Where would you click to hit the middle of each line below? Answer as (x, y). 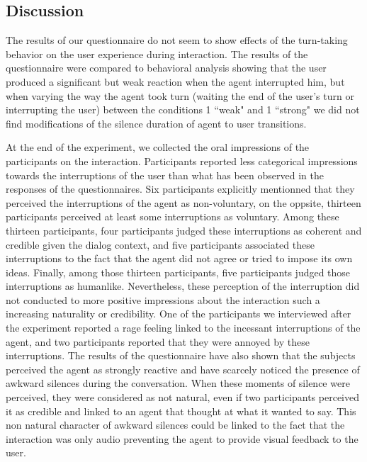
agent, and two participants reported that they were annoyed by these (158, 341)
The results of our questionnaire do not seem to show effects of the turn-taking (177, 40)
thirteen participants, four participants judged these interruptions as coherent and (184, 230)
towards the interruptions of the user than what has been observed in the (165, 175)
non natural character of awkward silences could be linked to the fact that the (175, 425)
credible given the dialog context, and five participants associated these (160, 244)
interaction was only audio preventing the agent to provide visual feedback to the (182, 438)
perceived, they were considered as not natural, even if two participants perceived (182, 397)
